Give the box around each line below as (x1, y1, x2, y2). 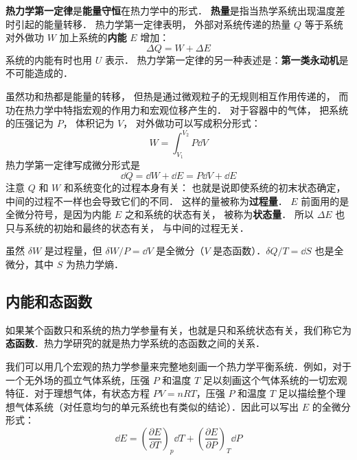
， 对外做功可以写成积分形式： (123, 116, 261, 130)
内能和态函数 (5, 291, 92, 311)
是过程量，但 (44, 243, 102, 258)
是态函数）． (213, 243, 266, 258)
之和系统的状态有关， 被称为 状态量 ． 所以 (124, 207, 314, 221)
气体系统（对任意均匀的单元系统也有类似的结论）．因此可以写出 (14, 399, 299, 413)
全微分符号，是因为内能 (5, 207, 111, 221)
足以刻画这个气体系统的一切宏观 (203, 372, 347, 387)
